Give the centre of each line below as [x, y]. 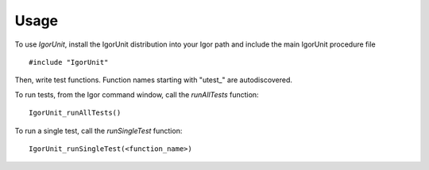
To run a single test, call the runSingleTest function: [99, 130]
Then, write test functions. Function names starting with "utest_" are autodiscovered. [154, 80]
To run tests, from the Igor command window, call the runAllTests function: [137, 94]
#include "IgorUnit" [69, 62]
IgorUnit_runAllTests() [75, 113]
